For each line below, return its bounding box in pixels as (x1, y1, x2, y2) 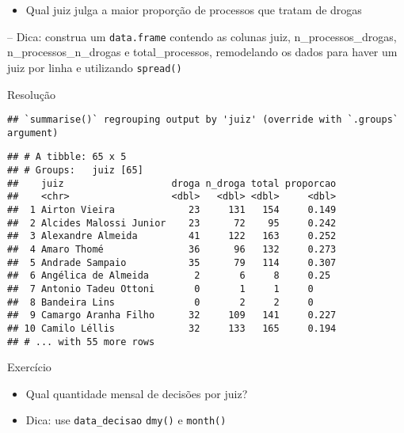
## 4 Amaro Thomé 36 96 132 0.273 (7, 244, 337, 255)
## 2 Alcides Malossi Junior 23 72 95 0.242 (7, 217, 337, 229)
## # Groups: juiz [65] (7, 165, 143, 177)
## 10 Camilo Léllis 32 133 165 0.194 (7, 322, 337, 334)
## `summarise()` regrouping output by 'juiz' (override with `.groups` (7, 114, 398, 126)
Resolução (7, 85, 55, 102)
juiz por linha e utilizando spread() (7, 59, 182, 75)
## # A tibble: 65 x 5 (7, 151, 127, 163)
